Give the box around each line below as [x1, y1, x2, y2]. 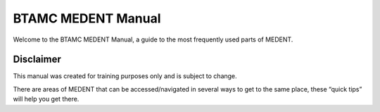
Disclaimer [13, 54, 61, 66]
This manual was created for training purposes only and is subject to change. [13, 72, 237, 80]
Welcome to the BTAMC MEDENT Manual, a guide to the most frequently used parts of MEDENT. [13, 35, 293, 44]
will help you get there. [13, 95, 80, 104]
